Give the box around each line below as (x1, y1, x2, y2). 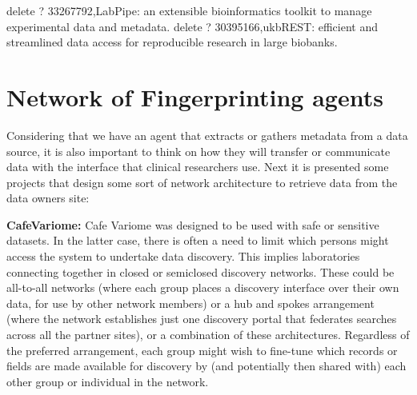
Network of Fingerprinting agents (6, 80, 383, 113)
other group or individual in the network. (6, 373, 209, 389)
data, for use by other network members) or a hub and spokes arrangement (6, 294, 375, 311)
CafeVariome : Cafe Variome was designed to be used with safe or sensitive (6, 216, 379, 233)
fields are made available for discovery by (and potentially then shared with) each (6, 357, 407, 374)
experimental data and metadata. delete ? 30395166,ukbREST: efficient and (6, 18, 378, 34)
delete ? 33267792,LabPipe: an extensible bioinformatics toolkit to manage (6, 2, 372, 18)
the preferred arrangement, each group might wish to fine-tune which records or (6, 341, 398, 358)
